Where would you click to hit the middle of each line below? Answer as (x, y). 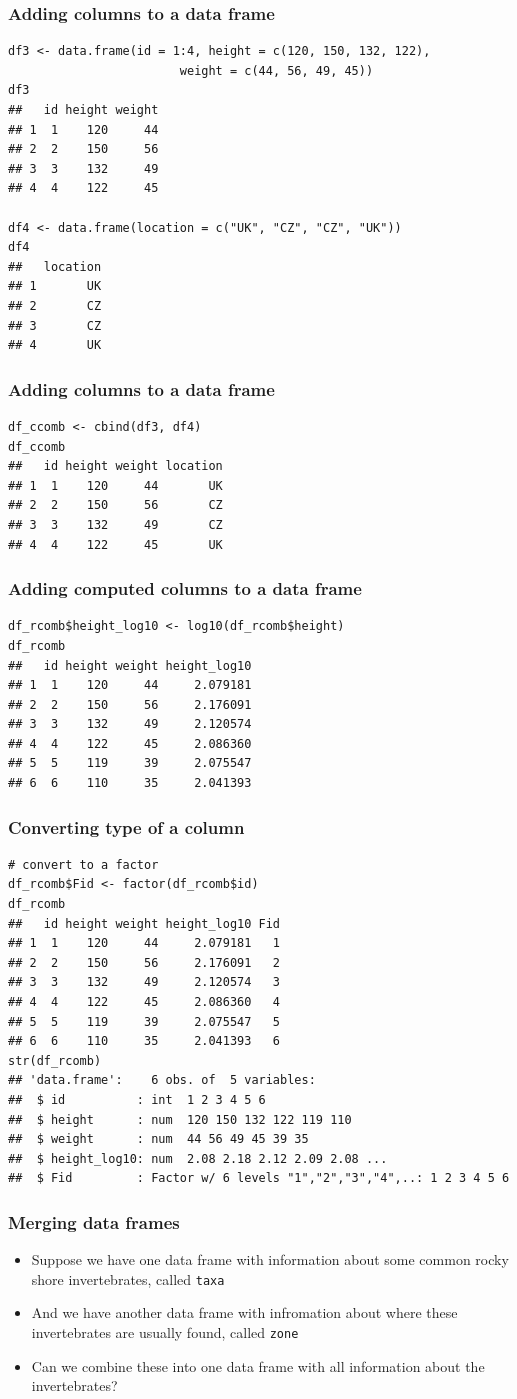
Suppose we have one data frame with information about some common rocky (270, 1259)
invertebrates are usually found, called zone (165, 1332)
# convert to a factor (83, 864)
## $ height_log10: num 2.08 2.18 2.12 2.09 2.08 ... (198, 1158)
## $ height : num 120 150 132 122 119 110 (180, 1119)
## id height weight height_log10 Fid (144, 923)
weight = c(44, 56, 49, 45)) (276, 70)
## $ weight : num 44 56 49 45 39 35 (158, 1139)
